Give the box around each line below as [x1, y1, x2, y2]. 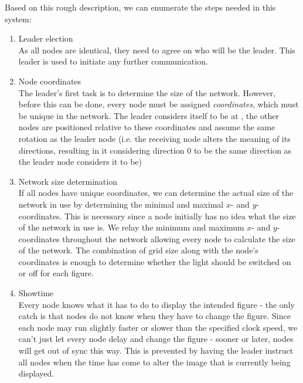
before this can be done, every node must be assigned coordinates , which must [18, 98, 299, 110]
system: [5, 12, 32, 25]
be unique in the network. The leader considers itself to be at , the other [18, 109, 279, 121]
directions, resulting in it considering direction [18, 144, 185, 156]
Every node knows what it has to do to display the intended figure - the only [18, 298, 295, 310]
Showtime [18, 287, 54, 299]
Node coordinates [18, 74, 81, 87]
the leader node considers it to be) [18, 155, 142, 168]
